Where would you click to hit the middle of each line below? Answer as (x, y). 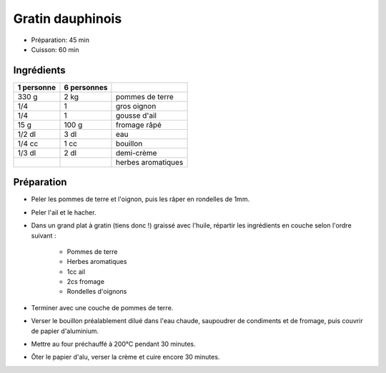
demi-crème (136, 153)
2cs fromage (86, 282)
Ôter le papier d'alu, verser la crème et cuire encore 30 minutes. (125, 357)
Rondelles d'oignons (97, 292)
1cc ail (76, 272)
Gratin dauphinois (68, 19)
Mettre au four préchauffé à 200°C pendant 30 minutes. (113, 344)
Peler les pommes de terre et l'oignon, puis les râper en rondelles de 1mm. (140, 199)
